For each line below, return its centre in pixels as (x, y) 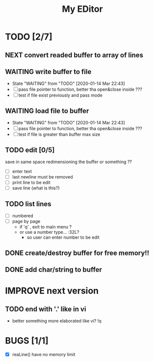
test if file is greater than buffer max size (59, 135)
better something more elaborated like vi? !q (57, 321)
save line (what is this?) (36, 188)
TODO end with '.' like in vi (46, 309)
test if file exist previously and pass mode (61, 95)
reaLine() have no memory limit (44, 354)
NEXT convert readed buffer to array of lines (74, 55)
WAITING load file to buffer (47, 111)
